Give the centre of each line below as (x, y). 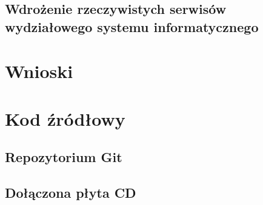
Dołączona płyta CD (71, 193)
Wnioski (39, 71)
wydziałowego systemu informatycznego (132, 26)
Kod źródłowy (65, 118)
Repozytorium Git (64, 157)
